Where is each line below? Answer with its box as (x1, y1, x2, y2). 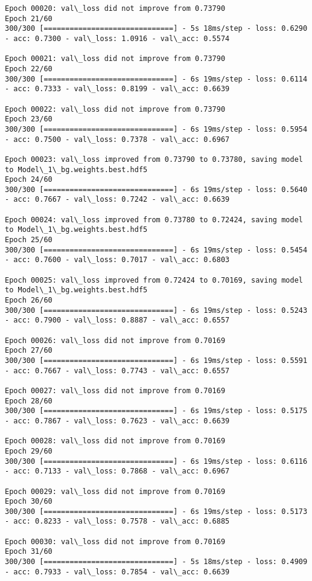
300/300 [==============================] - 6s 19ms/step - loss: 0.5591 (5, 356, 308, 365)
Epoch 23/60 (5, 115, 53, 124)
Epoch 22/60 (5, 64, 53, 73)
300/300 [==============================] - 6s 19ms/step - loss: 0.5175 (5, 406, 308, 416)
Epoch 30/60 (5, 497, 53, 506)
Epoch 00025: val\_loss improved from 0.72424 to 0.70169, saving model (5, 275, 303, 284)
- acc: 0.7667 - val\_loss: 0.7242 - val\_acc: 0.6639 (5, 195, 230, 204)
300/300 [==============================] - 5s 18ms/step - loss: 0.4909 (5, 557, 308, 567)
